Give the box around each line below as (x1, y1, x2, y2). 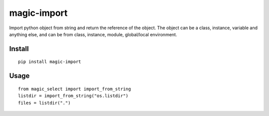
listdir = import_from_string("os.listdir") (18, 93, 129, 99)
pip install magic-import (18, 59, 82, 64)
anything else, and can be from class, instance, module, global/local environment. (9, 31, 177, 37)
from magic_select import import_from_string (18, 86, 132, 92)
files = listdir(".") (18, 100, 71, 106)
